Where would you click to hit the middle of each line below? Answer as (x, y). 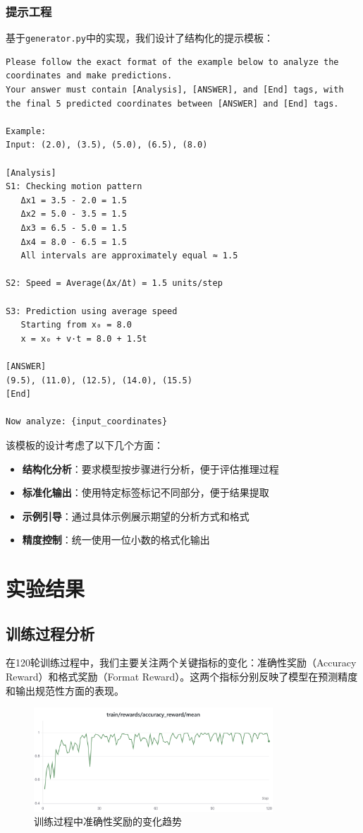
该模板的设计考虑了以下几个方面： (85, 444)
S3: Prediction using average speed (92, 311)
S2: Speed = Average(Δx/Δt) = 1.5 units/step (114, 283)
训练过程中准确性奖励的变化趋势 (108, 821)
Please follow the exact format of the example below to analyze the (172, 62)
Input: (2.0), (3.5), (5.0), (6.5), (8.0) (107, 145)
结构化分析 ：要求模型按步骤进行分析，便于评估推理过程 (150, 468)
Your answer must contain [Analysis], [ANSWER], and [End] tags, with (175, 90)
